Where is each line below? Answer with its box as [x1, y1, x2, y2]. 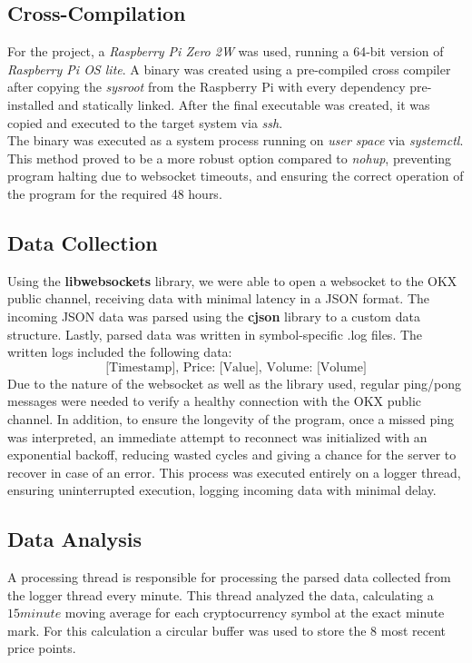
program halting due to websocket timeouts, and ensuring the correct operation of [7, 166, 464, 185]
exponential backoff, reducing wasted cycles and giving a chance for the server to [7, 445, 457, 464]
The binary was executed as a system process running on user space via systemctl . [7, 131, 464, 150]
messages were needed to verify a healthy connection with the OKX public [7, 391, 422, 411]
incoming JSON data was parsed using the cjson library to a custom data [7, 306, 420, 325]
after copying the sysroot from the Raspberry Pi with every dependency [7, 77, 406, 96]
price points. [7, 638, 76, 658]
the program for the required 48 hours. [7, 183, 222, 203]
